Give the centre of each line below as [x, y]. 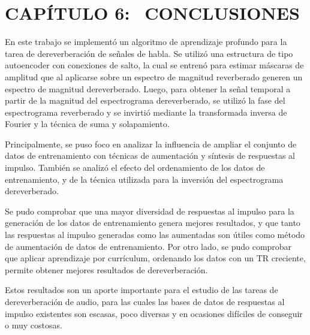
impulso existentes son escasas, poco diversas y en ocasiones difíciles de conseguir [154, 313]
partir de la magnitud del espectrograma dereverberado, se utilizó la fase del [145, 100]
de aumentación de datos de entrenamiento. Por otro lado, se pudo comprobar [148, 246]
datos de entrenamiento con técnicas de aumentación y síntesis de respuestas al [150, 156]
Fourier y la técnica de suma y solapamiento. [87, 124]
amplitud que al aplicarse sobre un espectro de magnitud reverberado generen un [154, 76]
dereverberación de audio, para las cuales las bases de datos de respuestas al [145, 301]
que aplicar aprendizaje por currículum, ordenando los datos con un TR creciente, [155, 258]
